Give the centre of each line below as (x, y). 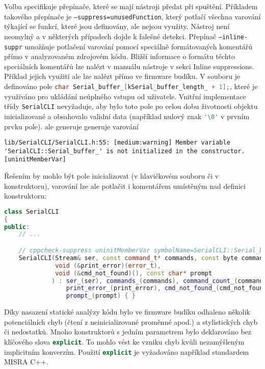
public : (17, 227)
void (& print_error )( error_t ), (108, 265)
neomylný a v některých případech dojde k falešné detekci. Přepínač (110, 36)
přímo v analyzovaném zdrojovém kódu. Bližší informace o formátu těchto (120, 56)
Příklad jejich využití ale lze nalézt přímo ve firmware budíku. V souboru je (122, 76)
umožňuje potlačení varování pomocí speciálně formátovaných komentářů (139, 46)
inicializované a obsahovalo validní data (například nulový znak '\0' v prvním (127, 116)
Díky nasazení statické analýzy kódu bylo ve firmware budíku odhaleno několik (127, 312)
